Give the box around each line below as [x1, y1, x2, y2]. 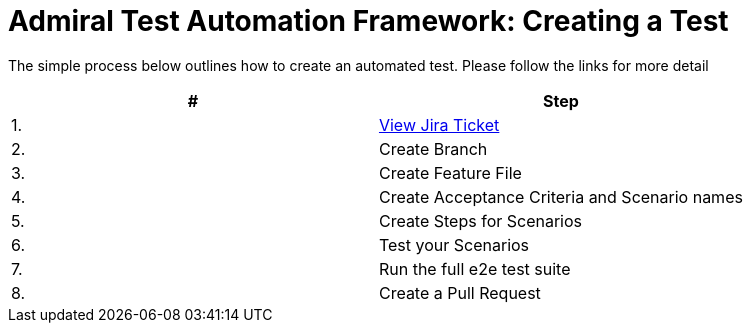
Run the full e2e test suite [378, 258, 571, 279]
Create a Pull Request [378, 282, 541, 303]
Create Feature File [378, 162, 522, 183]
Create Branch [378, 138, 488, 159]
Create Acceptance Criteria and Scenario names [378, 186, 743, 207]
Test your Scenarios [378, 234, 530, 255]
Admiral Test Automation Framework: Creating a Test [8, 4, 729, 38]
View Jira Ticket [378, 114, 500, 135]
